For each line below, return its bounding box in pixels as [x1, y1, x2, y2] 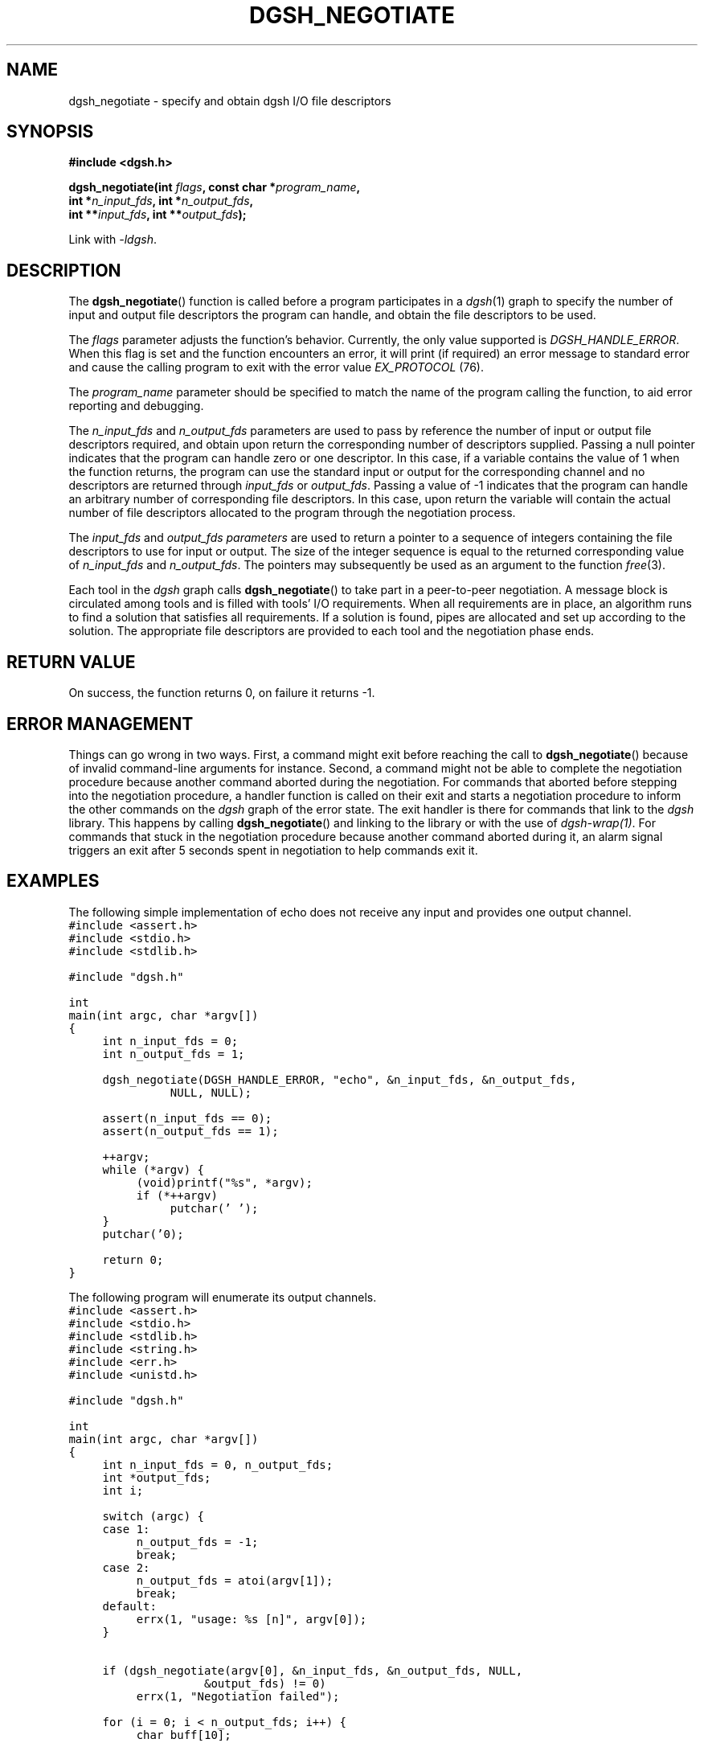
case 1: [102, 1522, 150, 1536]
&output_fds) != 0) [203, 1676, 326, 1690]
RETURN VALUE [6, 651, 136, 672]
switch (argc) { [102, 1509, 204, 1523]
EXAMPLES [6, 871, 100, 892]
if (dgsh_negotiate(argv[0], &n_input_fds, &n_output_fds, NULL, [102, 1663, 523, 1677]
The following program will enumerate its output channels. [68, 1290, 377, 1304]
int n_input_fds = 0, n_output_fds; [102, 1458, 334, 1471]
